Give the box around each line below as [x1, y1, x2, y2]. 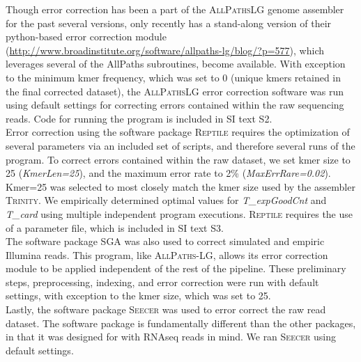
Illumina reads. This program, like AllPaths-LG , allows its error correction [6, 247, 328, 262]
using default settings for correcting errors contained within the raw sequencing [6, 97, 344, 112]
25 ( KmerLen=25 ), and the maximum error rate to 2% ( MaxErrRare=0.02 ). [6, 166, 331, 180]
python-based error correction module [6, 29, 167, 44]
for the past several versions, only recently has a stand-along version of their [6, 15, 332, 30]
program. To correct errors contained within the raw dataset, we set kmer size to [6, 152, 351, 166]
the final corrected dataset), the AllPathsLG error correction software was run [6, 84, 344, 98]
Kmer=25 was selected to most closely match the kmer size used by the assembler [6, 179, 355, 194]
